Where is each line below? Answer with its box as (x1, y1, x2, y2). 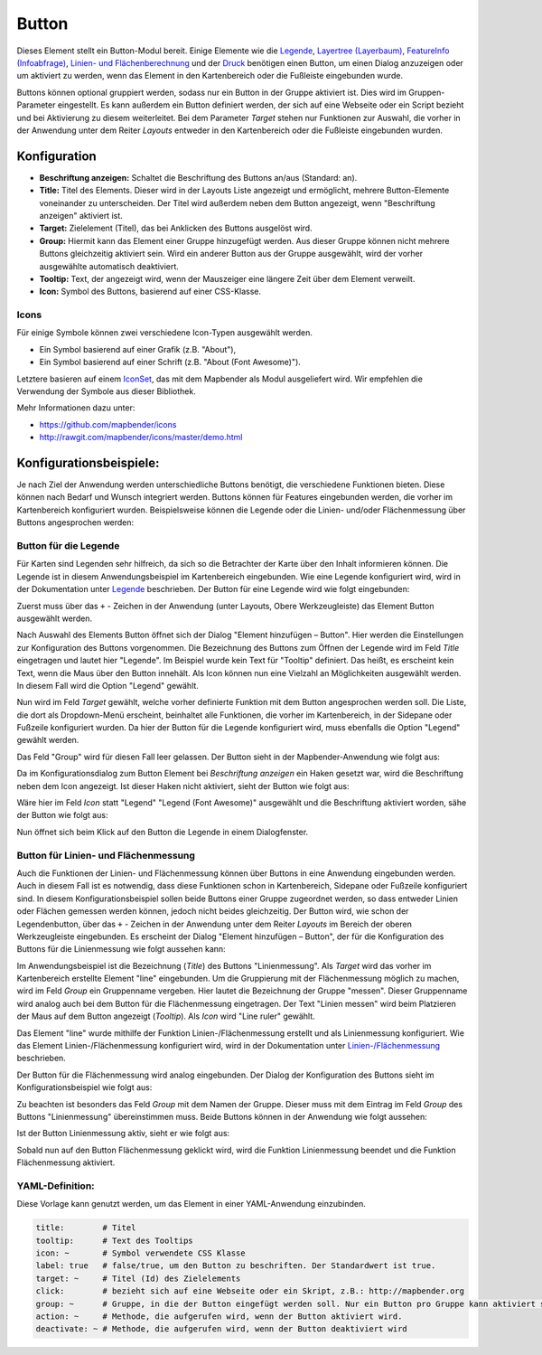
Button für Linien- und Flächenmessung (16, 849, 196, 861)
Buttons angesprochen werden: (16, 517, 135, 528)
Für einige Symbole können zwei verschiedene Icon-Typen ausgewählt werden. (16, 327, 313, 338)
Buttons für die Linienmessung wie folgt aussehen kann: (16, 944, 226, 955)
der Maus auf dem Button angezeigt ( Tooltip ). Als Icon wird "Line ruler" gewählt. (16, 1011, 315, 1021)
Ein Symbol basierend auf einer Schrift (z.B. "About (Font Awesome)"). (39, 357, 302, 368)
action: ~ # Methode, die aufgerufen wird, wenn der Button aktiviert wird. (35, 1312, 403, 1322)
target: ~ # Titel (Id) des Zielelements (35, 1273, 241, 1284)
